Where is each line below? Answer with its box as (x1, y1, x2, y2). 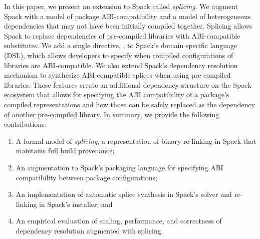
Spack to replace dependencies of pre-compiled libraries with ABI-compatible (4, 30, 240, 41)
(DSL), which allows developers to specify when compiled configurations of (4, 50, 233, 60)
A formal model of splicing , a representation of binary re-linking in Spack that (16, 135, 256, 146)
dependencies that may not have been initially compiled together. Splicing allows (4, 21, 252, 31)
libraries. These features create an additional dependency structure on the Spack (4, 79, 251, 90)
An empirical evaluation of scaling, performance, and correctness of (16, 215, 222, 226)
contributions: (4, 119, 47, 129)
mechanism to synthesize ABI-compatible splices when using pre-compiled (4, 70, 231, 80)
